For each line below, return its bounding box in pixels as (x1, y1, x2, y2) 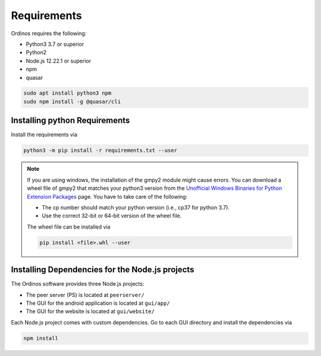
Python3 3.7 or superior (26, 40, 84, 48)
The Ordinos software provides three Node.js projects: (11, 280, 144, 288)
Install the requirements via (11, 131, 77, 138)
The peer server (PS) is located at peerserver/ (26, 291, 145, 298)
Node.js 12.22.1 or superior (26, 57, 92, 64)
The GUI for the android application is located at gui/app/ (26, 299, 171, 307)
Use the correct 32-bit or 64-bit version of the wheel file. (42, 212, 182, 220)
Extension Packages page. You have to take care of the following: (27, 193, 188, 200)
